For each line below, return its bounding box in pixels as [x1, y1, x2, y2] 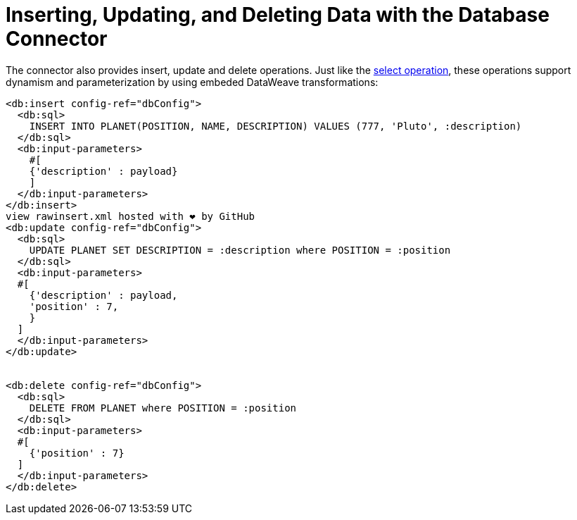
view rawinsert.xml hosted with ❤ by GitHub [6, 210, 255, 222]
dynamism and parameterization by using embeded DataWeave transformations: [6, 75, 379, 88]
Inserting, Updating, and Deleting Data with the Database [6, 3, 550, 27]
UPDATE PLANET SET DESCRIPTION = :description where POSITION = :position [29, 244, 451, 256]
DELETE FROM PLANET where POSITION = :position [29, 402, 297, 414]
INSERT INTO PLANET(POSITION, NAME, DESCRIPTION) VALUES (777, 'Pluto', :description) [29, 120, 522, 132]
